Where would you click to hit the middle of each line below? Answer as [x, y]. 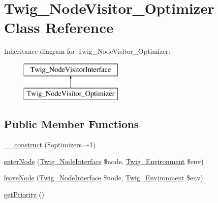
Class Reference [59, 27]
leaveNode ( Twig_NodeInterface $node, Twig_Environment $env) [104, 178]
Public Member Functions [71, 124]
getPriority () [24, 194]
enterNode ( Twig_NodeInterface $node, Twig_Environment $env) [104, 161]
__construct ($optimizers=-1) [50, 145]
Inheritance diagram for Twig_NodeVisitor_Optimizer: [87, 51]
